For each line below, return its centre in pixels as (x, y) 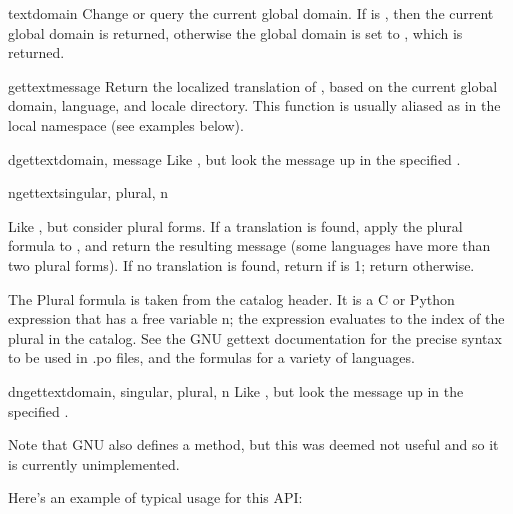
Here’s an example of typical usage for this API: (155, 497)
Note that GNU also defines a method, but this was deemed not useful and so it (253, 444)
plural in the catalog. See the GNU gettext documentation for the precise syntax (255, 337)
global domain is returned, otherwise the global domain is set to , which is (235, 32)
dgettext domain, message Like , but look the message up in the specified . (234, 158)
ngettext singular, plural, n (88, 192)
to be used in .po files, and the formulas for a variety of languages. (211, 357)
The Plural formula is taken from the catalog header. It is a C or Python (231, 298)
